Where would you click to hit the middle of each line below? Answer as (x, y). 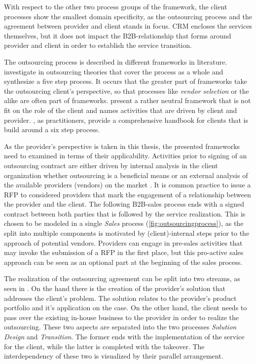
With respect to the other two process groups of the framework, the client (116, 6)
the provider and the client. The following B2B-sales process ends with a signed (124, 204)
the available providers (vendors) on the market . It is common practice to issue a (128, 185)
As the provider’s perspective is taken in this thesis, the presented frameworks (122, 146)
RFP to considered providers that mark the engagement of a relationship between (128, 194)
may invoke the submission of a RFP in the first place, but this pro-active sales (124, 252)
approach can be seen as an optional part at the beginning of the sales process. (123, 262)
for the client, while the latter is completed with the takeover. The (104, 346)
